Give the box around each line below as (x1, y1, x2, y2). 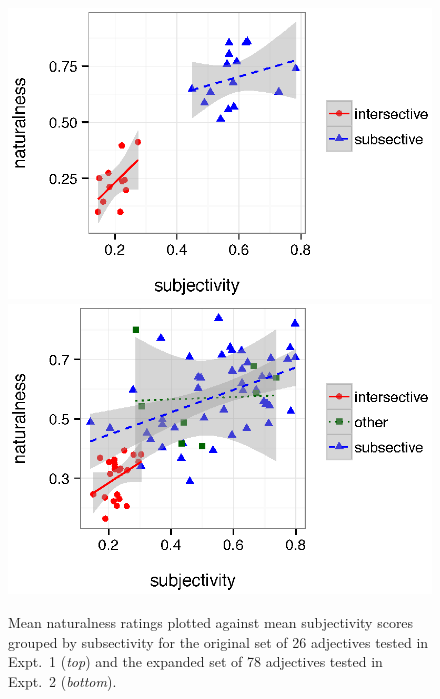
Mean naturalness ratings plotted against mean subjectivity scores (8, 612, 414, 632)
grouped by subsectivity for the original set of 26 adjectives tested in (8, 631, 429, 652)
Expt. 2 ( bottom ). (8, 670, 117, 691)
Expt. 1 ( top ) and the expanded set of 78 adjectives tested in (8, 651, 383, 672)
